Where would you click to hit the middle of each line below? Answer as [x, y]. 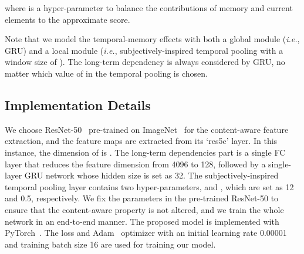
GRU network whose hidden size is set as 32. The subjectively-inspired [151, 175]
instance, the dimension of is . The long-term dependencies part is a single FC [145, 152]
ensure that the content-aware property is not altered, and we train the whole [144, 209]
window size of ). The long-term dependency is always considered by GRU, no [145, 62]
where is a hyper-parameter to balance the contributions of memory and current [149, 8]
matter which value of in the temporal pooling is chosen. [106, 73]
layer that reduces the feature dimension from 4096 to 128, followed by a [135, 164]
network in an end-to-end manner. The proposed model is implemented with [142, 221]
